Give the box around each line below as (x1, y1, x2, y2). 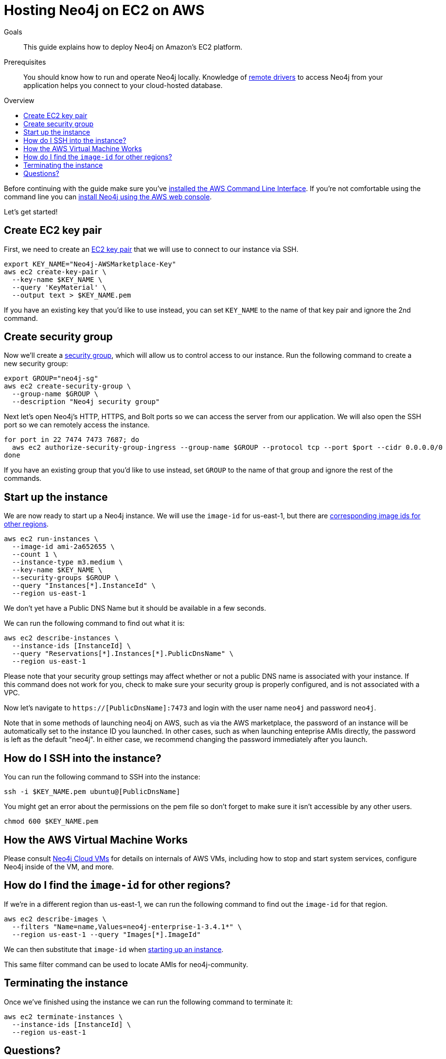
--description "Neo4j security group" (12, 398, 160, 406)
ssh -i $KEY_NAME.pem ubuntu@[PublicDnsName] (4, 788, 180, 796)
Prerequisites (4, 57, 46, 66)
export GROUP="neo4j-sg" (4, 374, 98, 383)
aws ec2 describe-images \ (4, 915, 107, 923)
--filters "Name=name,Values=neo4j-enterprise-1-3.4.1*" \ (12, 922, 242, 931)
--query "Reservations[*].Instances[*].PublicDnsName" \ (12, 650, 234, 658)
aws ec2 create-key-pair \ (4, 267, 107, 276)
